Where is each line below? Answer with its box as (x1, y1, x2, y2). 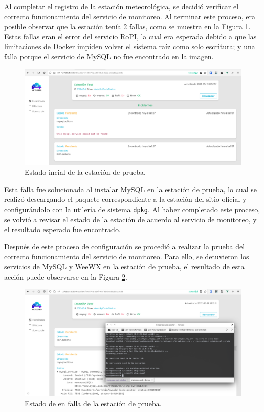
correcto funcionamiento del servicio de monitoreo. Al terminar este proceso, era (4, 11, 255, 21)
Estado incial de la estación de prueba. (25, 167, 146, 177)
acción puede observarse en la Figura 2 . (4, 271, 127, 282)
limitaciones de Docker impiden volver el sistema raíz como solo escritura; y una (4, 41, 255, 52)
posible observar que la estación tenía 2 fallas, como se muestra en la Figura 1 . (4, 21, 251, 32)
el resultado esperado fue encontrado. (4, 224, 121, 235)
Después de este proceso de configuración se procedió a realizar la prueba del (4, 241, 245, 251)
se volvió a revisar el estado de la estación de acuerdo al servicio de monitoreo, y (4, 214, 257, 224)
